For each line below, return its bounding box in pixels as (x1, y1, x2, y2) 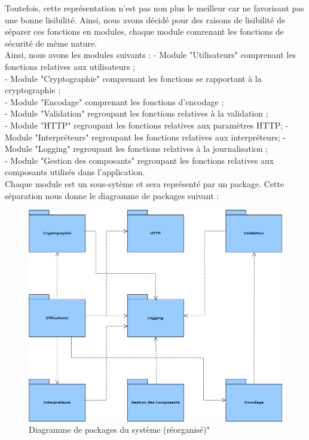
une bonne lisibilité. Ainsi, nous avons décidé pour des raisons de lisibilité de (5, 13, 285, 26)
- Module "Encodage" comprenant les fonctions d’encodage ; (5, 95, 224, 108)
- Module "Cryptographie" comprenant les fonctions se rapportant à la (5, 72, 262, 84)
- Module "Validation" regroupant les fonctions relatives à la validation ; (5, 107, 268, 120)
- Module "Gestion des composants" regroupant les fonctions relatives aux (5, 154, 274, 166)
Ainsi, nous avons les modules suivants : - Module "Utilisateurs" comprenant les (5, 48, 296, 61)
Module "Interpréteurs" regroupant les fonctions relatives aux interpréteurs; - (5, 130, 286, 143)
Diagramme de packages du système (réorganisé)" (29, 423, 210, 436)
